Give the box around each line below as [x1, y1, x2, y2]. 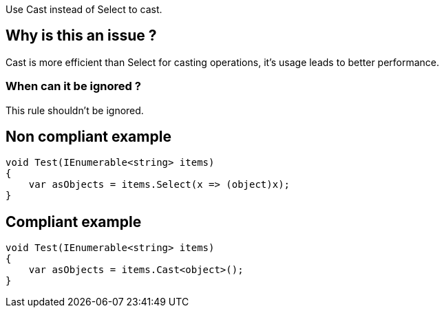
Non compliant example [6, 128, 171, 146]
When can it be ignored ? [6, 79, 141, 94]
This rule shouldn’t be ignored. [6, 104, 144, 116]
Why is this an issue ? [6, 27, 157, 45]
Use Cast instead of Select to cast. [6, 3, 162, 15]
